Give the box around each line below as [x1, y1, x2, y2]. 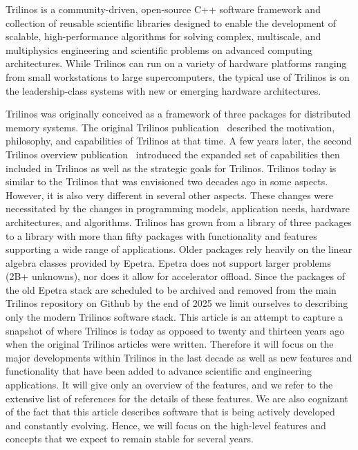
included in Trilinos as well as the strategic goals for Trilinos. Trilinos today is [6, 160, 337, 175]
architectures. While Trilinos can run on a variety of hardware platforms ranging [6, 56, 347, 71]
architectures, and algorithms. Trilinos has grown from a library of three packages [6, 214, 352, 229]
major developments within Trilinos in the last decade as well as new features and [6, 350, 352, 364]
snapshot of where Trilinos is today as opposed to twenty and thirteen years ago [6, 323, 345, 337]
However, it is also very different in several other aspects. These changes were [6, 187, 333, 202]
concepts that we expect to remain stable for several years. [6, 431, 254, 446]
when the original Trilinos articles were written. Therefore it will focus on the [6, 337, 334, 351]
